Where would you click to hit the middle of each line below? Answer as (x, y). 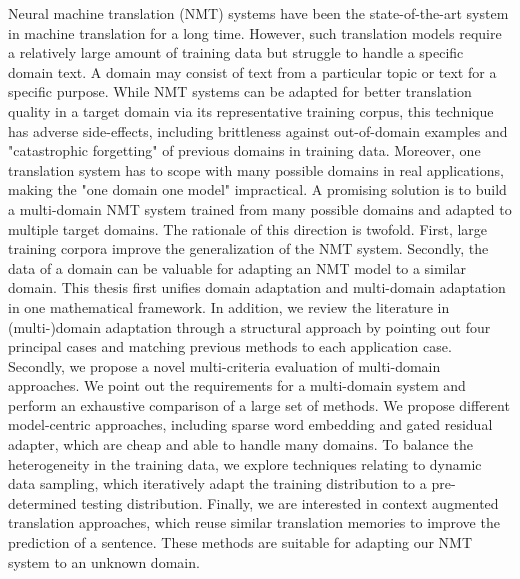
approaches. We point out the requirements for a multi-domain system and (237, 385)
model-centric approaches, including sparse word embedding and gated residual (250, 424)
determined (42, 502)
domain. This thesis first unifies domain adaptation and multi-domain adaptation (257, 287)
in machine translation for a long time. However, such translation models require (255, 32)
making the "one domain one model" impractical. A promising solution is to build (257, 189)
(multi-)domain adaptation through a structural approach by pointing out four (249, 326)
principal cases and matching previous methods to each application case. (230, 346)
